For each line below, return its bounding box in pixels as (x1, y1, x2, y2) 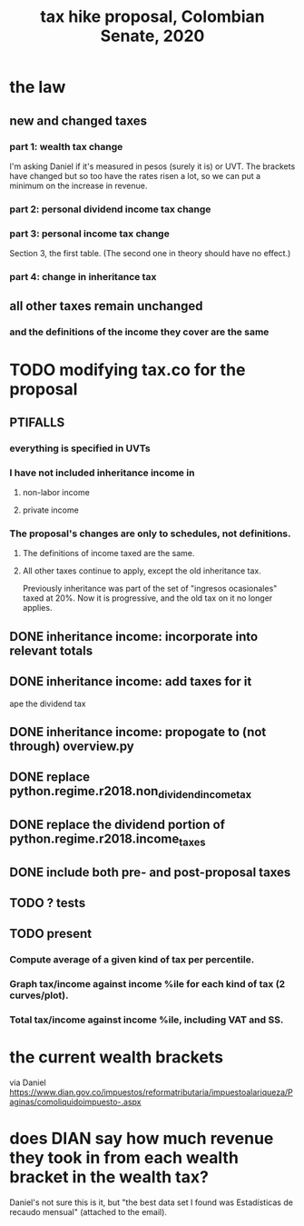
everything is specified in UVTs (9, 442, 152, 454)
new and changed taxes (9, 113, 148, 128)
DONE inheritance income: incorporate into (9, 629, 259, 644)
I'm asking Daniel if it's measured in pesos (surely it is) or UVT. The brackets (9, 161, 296, 172)
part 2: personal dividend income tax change (9, 203, 211, 215)
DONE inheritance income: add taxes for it (9, 674, 252, 690)
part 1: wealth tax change (9, 140, 123, 153)
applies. (22, 603, 53, 613)
